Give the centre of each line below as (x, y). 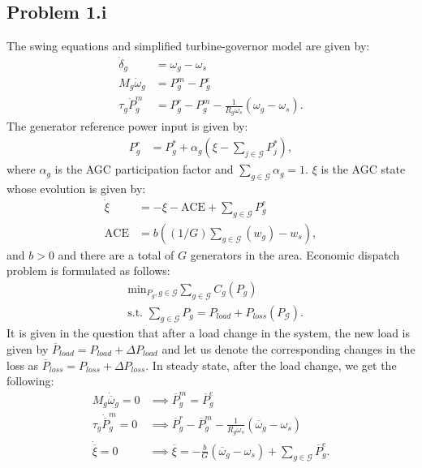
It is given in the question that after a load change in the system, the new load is (208, 333)
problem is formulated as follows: (88, 270)
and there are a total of (116, 254)
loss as (23, 365)
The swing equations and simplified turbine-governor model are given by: (188, 46)
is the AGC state (363, 169)
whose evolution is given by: (76, 188)
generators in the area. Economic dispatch (295, 254)
